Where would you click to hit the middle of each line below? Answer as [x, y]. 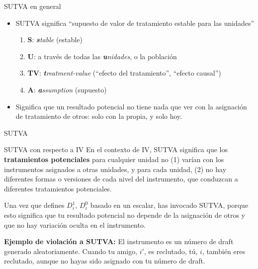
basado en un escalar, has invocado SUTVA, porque [169, 205]
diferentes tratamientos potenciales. [58, 188]
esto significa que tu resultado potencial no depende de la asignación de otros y [125, 215]
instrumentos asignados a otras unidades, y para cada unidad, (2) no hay [115, 169]
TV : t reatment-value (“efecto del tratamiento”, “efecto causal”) [124, 73]
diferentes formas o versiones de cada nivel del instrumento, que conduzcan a [121, 179]
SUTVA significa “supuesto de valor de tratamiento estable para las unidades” [135, 23]
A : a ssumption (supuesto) [67, 89]
